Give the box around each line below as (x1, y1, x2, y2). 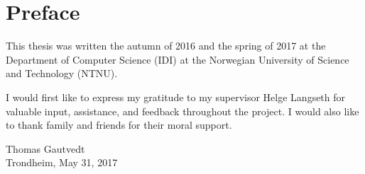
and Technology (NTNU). (6, 66, 118, 81)
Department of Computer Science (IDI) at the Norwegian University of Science (6, 52, 349, 66)
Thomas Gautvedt (6, 141, 85, 156)
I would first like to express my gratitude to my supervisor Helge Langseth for (6, 89, 346, 104)
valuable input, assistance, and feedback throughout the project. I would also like (6, 103, 359, 118)
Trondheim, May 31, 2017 (6, 155, 118, 170)
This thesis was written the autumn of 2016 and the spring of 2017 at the (6, 38, 326, 53)
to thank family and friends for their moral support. (6, 117, 232, 132)
